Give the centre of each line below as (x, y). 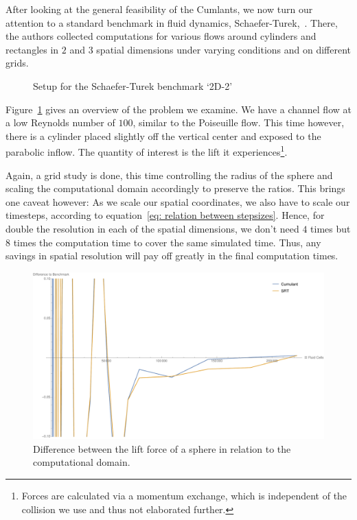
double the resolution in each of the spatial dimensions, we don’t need (152, 228)
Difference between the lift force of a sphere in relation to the (162, 448)
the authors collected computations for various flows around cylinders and (161, 36)
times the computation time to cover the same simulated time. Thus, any (167, 242)
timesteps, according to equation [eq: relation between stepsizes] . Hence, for (165, 215)
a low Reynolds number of (60, 122)
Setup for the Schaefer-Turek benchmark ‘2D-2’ (133, 85)
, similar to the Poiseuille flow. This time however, (239, 122)
